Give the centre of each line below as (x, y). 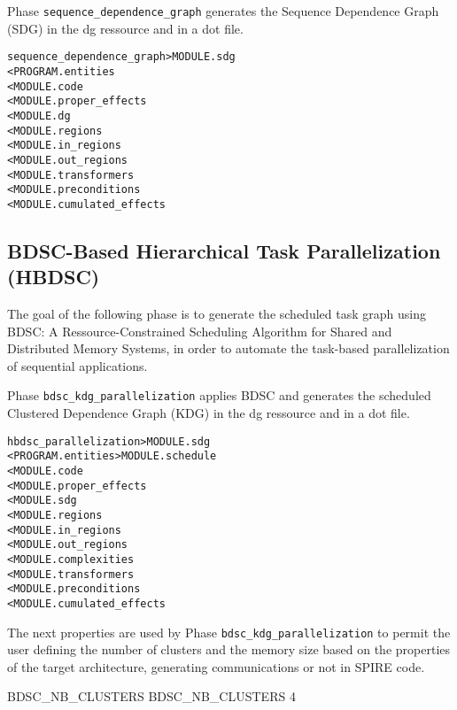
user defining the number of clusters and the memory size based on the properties (229, 649)
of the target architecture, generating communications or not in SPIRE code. (216, 666)
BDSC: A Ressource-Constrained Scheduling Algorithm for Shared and (200, 331)
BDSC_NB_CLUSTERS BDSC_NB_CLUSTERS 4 (151, 696)
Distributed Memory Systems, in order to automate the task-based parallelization (228, 348)
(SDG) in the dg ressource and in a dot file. (125, 28)
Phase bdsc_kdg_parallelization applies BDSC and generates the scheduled (219, 395)
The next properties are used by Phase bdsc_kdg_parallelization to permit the (229, 632)
